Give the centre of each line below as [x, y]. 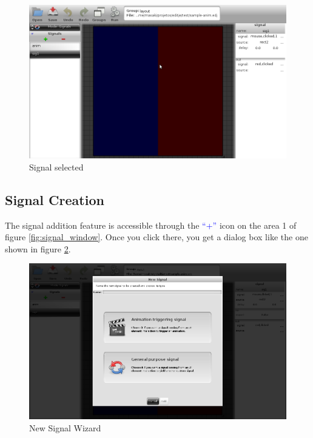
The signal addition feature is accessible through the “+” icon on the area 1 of [151, 225]
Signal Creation [55, 199]
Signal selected [56, 167]
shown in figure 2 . [38, 248]
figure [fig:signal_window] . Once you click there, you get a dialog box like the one [156, 237]
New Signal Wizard [65, 428]
